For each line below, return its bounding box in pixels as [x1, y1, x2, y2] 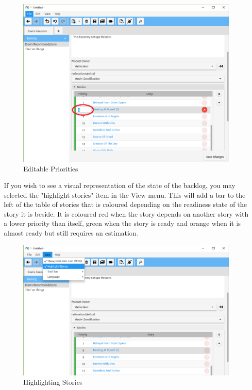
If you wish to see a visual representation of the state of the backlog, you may [4, 180, 235, 190]
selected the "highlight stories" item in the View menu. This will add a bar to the [4, 189, 246, 200]
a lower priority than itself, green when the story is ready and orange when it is [4, 218, 241, 228]
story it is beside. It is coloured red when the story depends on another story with [4, 208, 249, 219]
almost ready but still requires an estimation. [4, 227, 138, 237]
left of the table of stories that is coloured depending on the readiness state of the [4, 199, 247, 209]
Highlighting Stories [23, 377, 83, 387]
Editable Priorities [23, 164, 78, 174]
